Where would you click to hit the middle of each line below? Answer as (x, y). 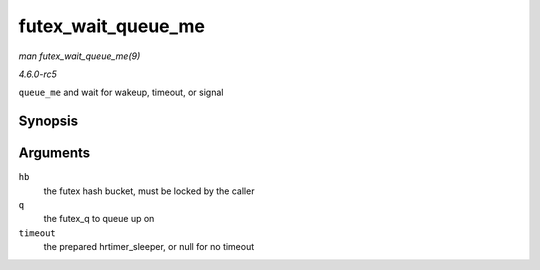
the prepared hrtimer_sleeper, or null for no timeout (149, 247)
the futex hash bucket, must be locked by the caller (149, 191)
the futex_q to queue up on (99, 219)
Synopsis (48, 121)
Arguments (54, 153)
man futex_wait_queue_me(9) (79, 56)
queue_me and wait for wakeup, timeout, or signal (121, 92)
